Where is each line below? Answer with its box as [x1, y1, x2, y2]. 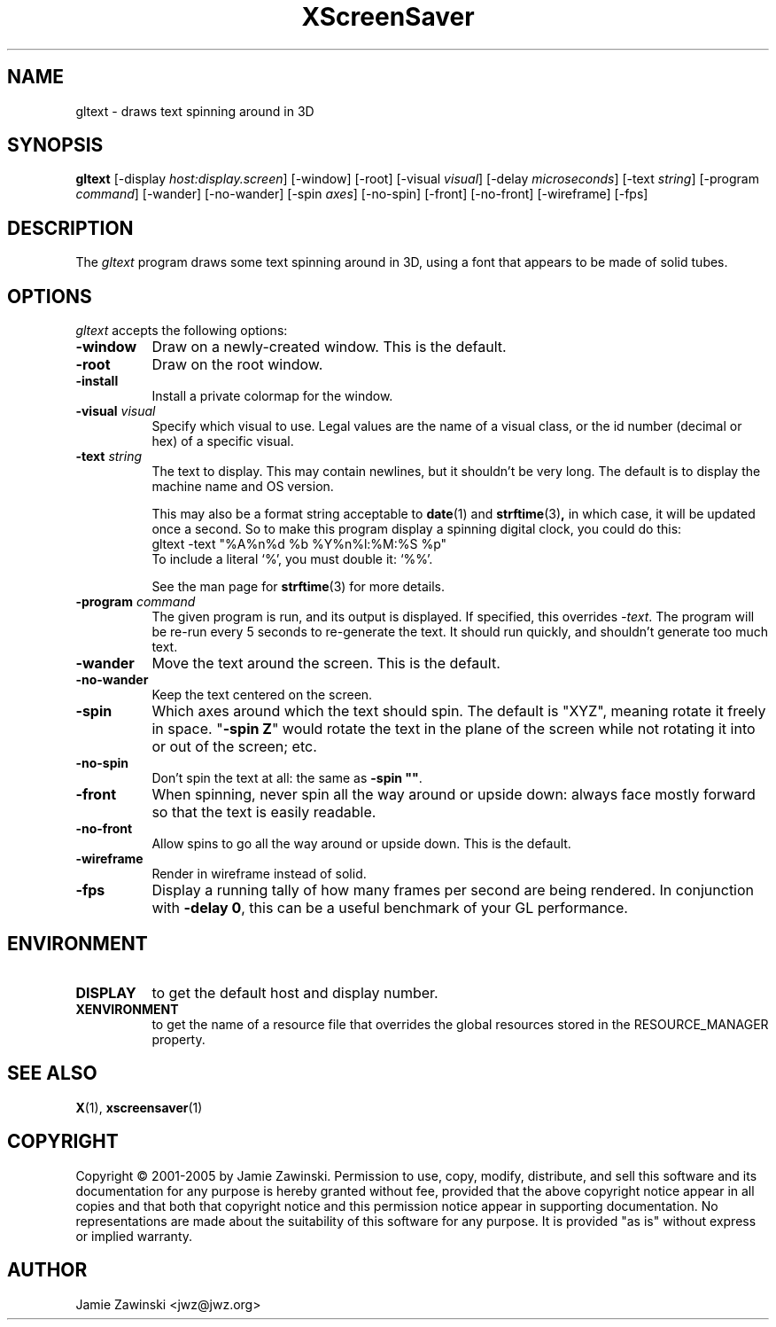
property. [151, 1031, 206, 1047]
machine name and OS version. [151, 479, 334, 495]
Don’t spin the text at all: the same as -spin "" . [151, 770, 423, 786]
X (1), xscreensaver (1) [75, 1099, 203, 1115]
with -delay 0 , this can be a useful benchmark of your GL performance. [151, 899, 628, 917]
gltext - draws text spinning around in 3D [75, 103, 314, 119]
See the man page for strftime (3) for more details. [151, 579, 445, 595]
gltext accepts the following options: [75, 323, 288, 339]
